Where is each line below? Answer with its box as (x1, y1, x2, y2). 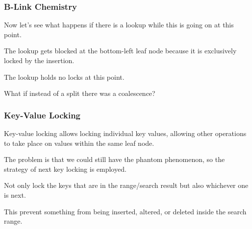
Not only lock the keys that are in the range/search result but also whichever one (4, 180, 249, 190)
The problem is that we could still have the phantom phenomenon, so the (4, 154, 225, 164)
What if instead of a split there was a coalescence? (4, 88, 155, 98)
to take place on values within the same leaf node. (4, 137, 154, 148)
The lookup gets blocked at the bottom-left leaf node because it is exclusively (4, 46, 237, 56)
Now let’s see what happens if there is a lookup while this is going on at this (4, 20, 234, 30)
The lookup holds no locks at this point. (4, 71, 125, 82)
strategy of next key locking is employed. (4, 163, 126, 174)
